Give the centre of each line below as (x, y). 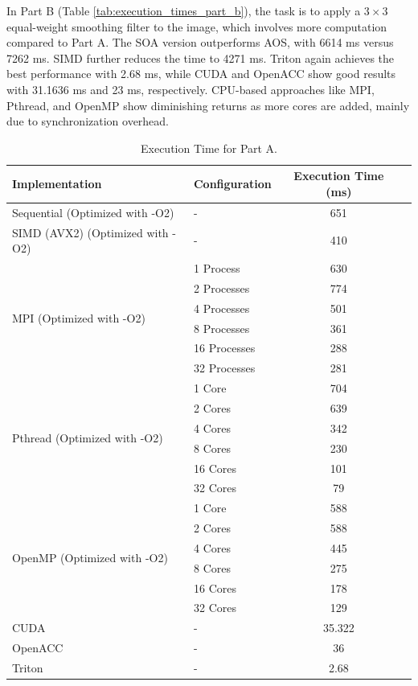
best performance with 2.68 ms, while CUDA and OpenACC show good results (201, 74)
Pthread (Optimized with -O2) (88, 438)
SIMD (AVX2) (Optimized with (90, 232)
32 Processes (224, 368)
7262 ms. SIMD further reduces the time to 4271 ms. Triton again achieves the (201, 58)
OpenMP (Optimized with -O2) (90, 558)
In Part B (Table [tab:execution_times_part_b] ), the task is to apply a (184, 10)
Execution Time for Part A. (209, 148)
